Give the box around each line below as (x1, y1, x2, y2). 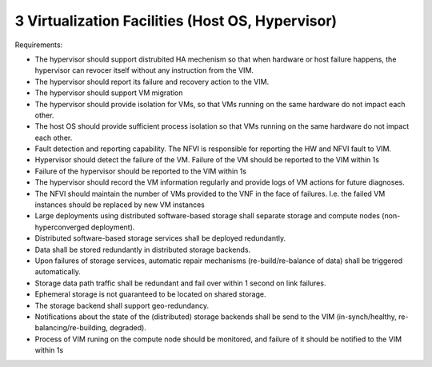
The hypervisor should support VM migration (34, 88, 183, 98)
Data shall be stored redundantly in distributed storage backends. (34, 245, 251, 254)
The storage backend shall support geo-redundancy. (34, 301, 210, 310)
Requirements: (14, 40, 63, 50)
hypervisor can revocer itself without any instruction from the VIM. (34, 66, 254, 75)
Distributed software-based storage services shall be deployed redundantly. (34, 233, 286, 243)
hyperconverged (34, 222, 90, 232)
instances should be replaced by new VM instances (34, 200, 206, 209)
